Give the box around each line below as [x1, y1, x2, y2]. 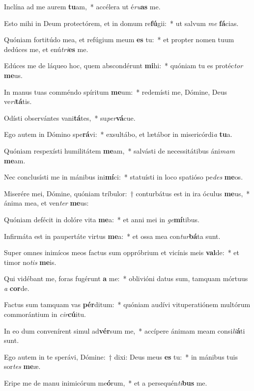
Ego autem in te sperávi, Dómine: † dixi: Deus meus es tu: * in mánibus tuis [4, 351, 238, 362]
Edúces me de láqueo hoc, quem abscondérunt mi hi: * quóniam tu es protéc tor [4, 60, 243, 71]
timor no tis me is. [4, 257, 56, 267]
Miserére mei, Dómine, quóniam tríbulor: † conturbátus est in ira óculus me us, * [4, 188, 250, 198]
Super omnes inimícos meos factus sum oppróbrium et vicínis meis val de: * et [4, 247, 240, 258]
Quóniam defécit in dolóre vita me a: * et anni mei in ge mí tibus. [4, 214, 199, 224]
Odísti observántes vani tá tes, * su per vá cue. [4, 112, 136, 123]
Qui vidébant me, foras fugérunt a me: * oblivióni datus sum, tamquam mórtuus [4, 273, 248, 284]
